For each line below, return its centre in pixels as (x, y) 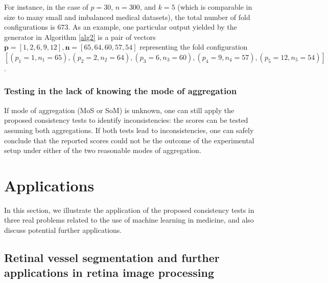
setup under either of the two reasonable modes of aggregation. (103, 150)
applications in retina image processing (109, 273)
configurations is (30, 27)
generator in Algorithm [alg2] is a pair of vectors (80, 37)
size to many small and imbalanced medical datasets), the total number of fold (127, 17)
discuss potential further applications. (63, 230)
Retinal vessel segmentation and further (112, 258)
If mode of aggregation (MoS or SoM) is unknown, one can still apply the (119, 110)
